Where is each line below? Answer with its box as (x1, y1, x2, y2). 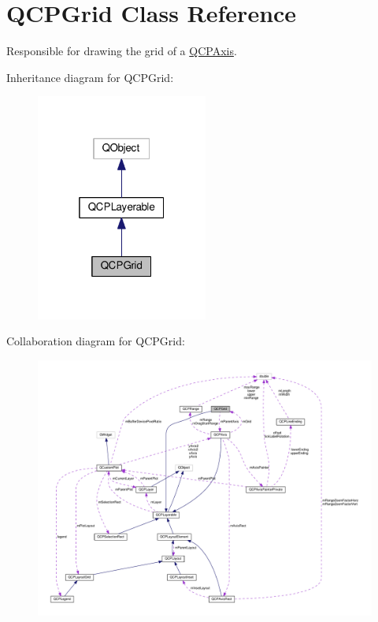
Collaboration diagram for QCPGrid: (6, 333, 185, 349)
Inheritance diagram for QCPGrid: (6, 69, 174, 85)
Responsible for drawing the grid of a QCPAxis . (6, 43, 237, 59)
